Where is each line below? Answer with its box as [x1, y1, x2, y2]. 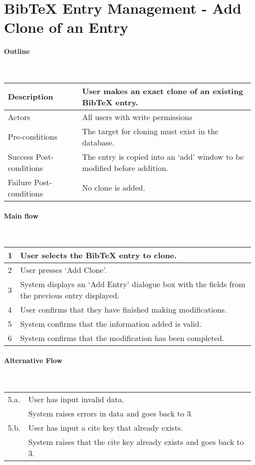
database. [82, 136, 115, 148]
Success [8, 150, 33, 162]
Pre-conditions [8, 131, 57, 143]
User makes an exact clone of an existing [82, 85, 243, 97]
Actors [8, 111, 30, 122]
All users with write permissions [82, 111, 192, 122]
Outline [4, 46, 30, 56]
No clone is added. [82, 182, 145, 194]
